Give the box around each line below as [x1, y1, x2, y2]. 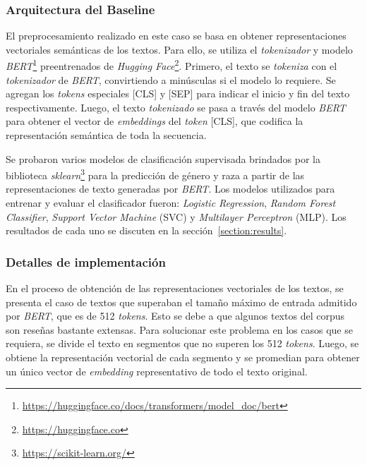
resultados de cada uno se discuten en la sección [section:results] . [6, 223, 287, 238]
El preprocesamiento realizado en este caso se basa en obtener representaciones [6, 28, 347, 43]
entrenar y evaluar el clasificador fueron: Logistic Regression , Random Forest [6, 195, 336, 210]
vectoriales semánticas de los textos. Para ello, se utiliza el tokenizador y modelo [6, 42, 353, 56]
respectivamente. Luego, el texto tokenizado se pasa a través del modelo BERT [6, 99, 346, 114]
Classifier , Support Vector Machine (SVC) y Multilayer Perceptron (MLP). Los [6, 209, 347, 224]
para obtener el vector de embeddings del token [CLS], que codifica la [6, 114, 303, 128]
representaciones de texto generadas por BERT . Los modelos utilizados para [6, 181, 335, 196]
